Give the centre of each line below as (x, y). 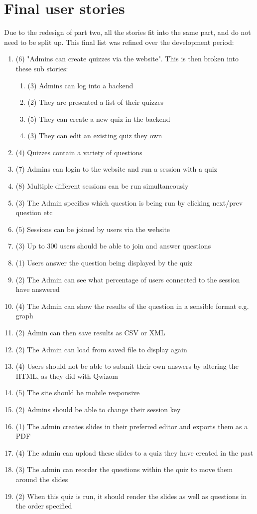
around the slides (42, 479)
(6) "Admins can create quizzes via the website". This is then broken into (127, 59)
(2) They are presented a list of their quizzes (96, 102)
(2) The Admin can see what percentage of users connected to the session (128, 279)
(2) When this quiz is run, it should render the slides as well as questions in (131, 496)
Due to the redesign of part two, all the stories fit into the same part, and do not (128, 32)
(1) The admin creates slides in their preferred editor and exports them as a (132, 426)
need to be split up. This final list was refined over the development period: (119, 42)
